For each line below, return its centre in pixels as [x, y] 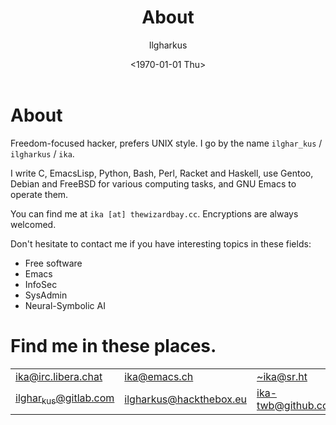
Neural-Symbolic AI [65, 305]
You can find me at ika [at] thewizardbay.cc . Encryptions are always [154, 213]
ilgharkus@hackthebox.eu [186, 399]
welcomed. [33, 224]
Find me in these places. [113, 345]
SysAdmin [46, 295]
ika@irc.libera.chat [59, 376]
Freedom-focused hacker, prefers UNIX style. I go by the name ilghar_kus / [166, 143]
